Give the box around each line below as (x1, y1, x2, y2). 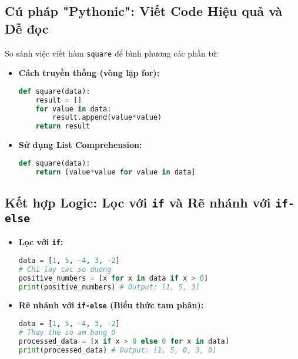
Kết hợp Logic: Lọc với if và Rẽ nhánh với (5, 193, 271, 211)
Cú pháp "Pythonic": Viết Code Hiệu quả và (5, 2, 283, 20)
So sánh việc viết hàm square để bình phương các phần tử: (5, 47, 219, 59)
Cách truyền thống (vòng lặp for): (18, 67, 160, 79)
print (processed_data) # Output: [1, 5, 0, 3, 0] (18, 345, 217, 354)
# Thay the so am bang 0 (18, 328, 116, 337)
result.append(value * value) (52, 113, 162, 122)
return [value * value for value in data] (35, 167, 196, 176)
